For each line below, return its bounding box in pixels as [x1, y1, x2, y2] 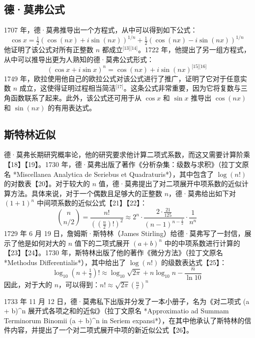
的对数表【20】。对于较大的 [4, 178, 90, 189]
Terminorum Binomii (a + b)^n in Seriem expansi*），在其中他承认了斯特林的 [4, 315, 245, 325]
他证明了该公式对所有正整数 [4, 44, 93, 55]
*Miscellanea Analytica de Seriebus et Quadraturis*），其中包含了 [13, 169, 214, 179]
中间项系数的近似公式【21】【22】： [36, 198, 147, 208]
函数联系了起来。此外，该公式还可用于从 [10, 93, 142, 102]
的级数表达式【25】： [161, 257, 227, 267]
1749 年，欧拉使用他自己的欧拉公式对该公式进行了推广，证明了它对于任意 [4, 73, 240, 83]
